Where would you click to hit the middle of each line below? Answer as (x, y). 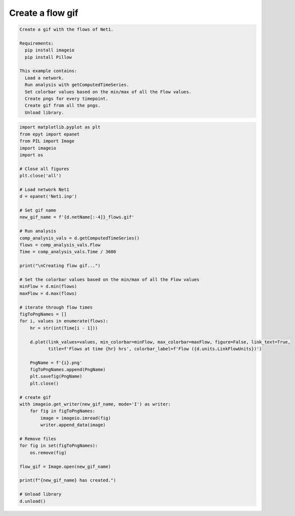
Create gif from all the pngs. (63, 106)
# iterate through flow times (56, 307)
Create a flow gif (44, 13)
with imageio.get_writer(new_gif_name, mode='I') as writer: (95, 404)
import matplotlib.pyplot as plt (60, 127)
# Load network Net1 (44, 189)
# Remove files (38, 439)
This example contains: (48, 71)
